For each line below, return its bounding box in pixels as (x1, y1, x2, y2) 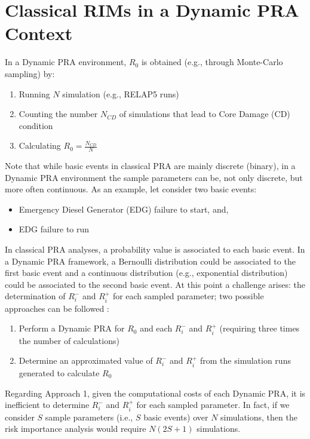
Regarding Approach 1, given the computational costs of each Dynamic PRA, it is (5, 386, 306, 399)
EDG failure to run (19, 223, 90, 235)
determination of (5, 290, 66, 302)
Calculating (19, 139, 61, 152)
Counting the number (19, 108, 98, 120)
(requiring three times (219, 322, 300, 334)
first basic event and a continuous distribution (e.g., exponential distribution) (5, 266, 288, 279)
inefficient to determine (5, 398, 90, 411)
